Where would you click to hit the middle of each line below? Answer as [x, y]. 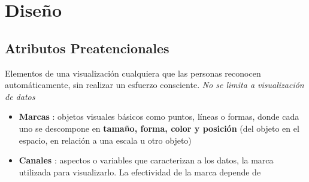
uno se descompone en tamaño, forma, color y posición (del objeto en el [159, 128]
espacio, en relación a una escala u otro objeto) [105, 140]
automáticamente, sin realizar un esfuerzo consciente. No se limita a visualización [154, 85]
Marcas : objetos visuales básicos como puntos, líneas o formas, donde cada [159, 116]
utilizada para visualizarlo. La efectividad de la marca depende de [140, 172]
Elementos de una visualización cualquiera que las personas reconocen [133, 73]
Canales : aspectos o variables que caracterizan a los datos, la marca [146, 160]
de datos [20, 96]
